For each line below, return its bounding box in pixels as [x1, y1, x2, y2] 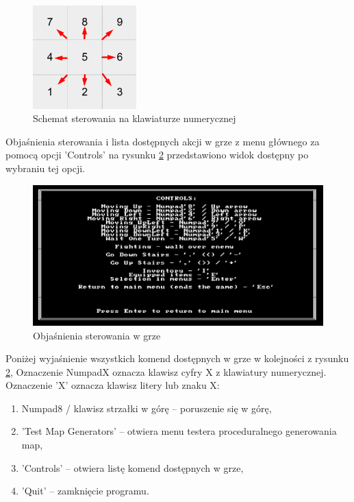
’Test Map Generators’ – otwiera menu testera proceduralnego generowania [21, 424, 337, 438]
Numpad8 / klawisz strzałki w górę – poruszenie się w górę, [21, 401, 272, 415]
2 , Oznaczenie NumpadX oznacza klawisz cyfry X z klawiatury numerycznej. [5, 364, 327, 379]
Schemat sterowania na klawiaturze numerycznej [33, 111, 236, 125]
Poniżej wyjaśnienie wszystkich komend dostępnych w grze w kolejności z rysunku [5, 351, 349, 366]
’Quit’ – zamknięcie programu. [21, 483, 149, 498]
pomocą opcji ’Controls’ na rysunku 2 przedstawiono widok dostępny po [5, 147, 309, 162]
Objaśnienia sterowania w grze [33, 328, 161, 342]
